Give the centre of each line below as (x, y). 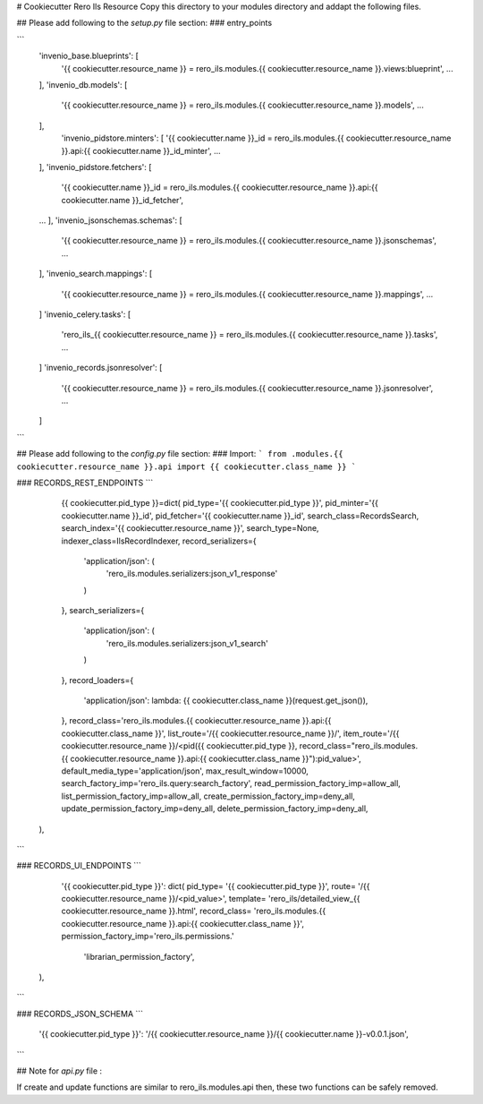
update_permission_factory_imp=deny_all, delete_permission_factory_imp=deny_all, (215, 809)
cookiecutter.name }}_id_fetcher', (122, 200)
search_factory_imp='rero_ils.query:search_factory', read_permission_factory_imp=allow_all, (231, 783)
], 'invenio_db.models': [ (83, 84)
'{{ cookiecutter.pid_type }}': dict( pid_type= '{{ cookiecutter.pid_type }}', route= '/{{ (216, 886)
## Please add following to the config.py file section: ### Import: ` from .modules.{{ (180, 454)
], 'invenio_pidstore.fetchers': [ (95, 167)
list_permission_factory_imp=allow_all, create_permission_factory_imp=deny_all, (208, 796)
